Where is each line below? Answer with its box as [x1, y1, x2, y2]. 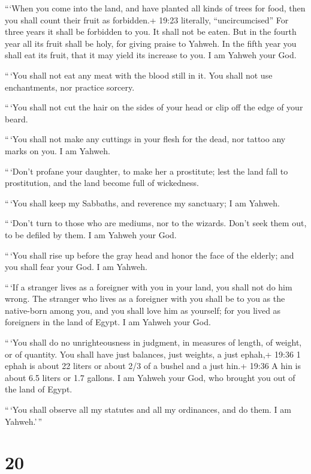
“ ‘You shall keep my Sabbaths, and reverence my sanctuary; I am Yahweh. [5, 196, 280, 209]
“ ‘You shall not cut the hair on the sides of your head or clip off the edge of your [5, 101, 303, 113]
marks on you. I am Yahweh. [5, 144, 110, 157]
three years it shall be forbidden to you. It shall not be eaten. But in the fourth [5, 25, 297, 38]
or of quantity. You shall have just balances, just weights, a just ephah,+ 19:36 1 [5, 347, 301, 360]
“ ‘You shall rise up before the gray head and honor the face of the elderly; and [5, 248, 294, 261]
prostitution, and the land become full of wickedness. [5, 176, 199, 189]
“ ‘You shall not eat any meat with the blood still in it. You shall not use [5, 68, 273, 81]
